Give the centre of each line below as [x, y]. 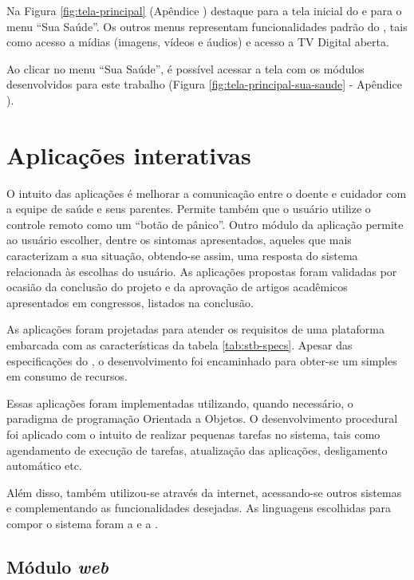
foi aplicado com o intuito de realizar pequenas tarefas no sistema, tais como [193, 434]
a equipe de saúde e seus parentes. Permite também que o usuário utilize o [189, 209]
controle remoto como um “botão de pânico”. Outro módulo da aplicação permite [205, 224]
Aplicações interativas [129, 154]
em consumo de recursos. [67, 376]
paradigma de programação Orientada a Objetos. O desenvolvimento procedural [202, 418]
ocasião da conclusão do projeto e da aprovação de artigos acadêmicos [177, 287]
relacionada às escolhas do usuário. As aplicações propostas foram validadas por [202, 271]
